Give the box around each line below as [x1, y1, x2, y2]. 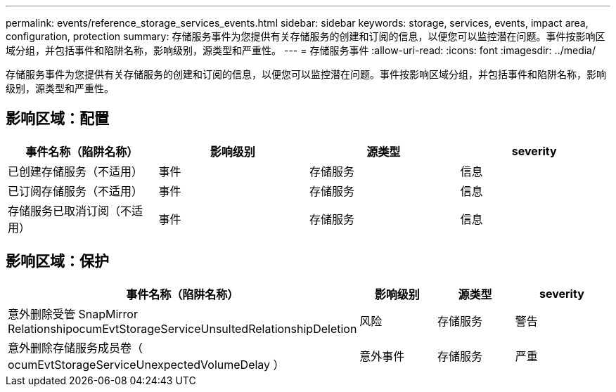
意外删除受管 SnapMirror [8, 306, 138, 321]
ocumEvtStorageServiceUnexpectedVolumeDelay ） [8, 357, 285, 372]
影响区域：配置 [6, 110, 109, 128]
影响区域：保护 [6, 252, 109, 270]
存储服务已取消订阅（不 [8, 203, 132, 218]
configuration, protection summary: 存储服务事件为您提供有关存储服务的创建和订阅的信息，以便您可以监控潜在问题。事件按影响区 [6, 30, 605, 42]
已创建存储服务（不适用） [8, 164, 143, 178]
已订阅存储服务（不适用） [8, 183, 143, 198]
